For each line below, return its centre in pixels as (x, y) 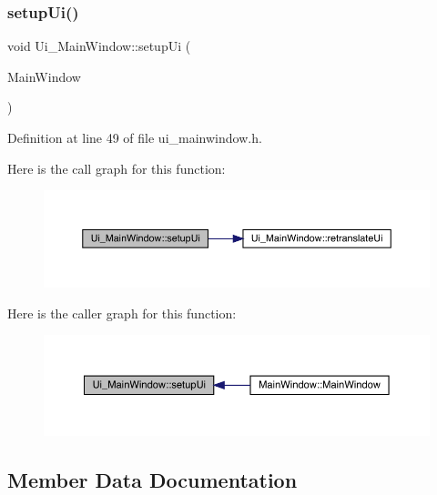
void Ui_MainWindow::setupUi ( (99, 46)
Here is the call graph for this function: (117, 168)
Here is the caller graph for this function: (122, 313)
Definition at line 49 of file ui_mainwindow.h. (135, 137)
